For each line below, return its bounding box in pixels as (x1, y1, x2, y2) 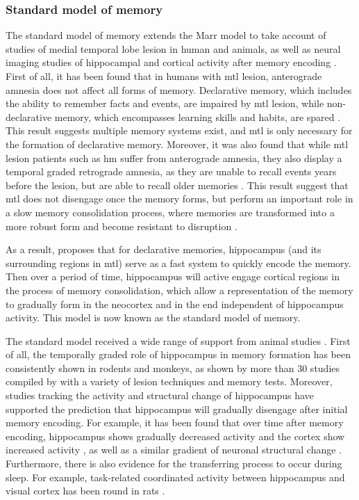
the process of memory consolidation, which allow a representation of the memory (6, 282, 353, 297)
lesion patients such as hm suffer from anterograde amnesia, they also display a (6, 150, 342, 165)
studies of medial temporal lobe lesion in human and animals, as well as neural (6, 41, 341, 56)
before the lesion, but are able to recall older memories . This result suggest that (6, 177, 349, 192)
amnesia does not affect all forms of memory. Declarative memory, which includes (6, 82, 352, 97)
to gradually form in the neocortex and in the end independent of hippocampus (6, 296, 344, 311)
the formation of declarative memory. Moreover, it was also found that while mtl (6, 136, 349, 151)
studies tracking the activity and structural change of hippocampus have (6, 388, 314, 403)
